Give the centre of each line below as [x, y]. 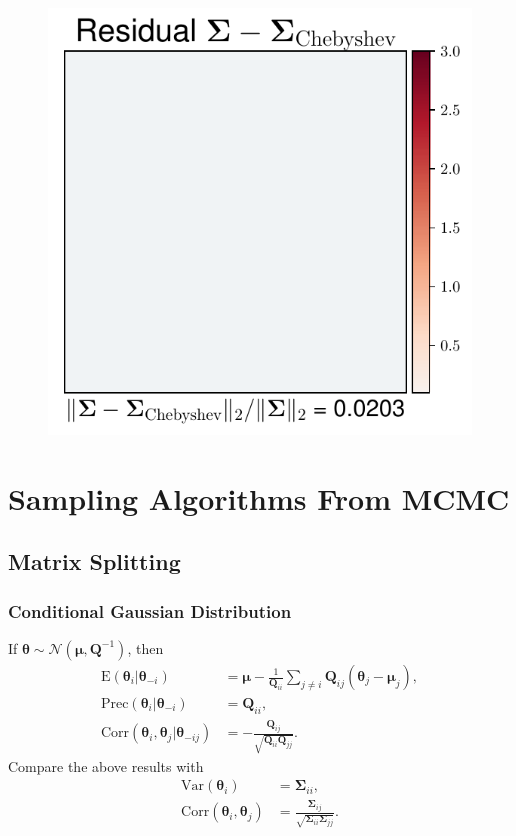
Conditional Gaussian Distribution [150, 610]
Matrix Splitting [94, 561]
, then [145, 647]
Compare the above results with [106, 765]
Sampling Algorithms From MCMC [259, 497]
